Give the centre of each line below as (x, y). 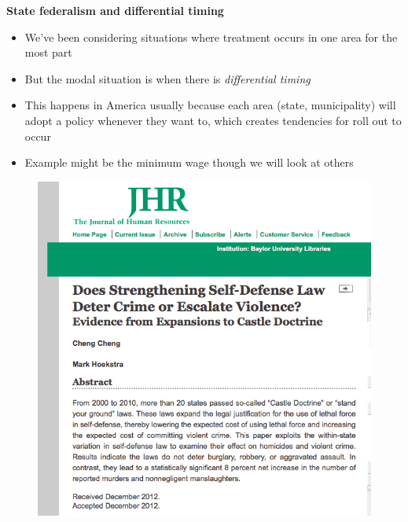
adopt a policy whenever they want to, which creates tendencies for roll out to (213, 120)
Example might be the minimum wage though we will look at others (189, 162)
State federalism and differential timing (115, 10)
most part (48, 52)
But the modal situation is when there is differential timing (167, 78)
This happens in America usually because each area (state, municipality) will (210, 105)
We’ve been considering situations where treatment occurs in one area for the (211, 37)
